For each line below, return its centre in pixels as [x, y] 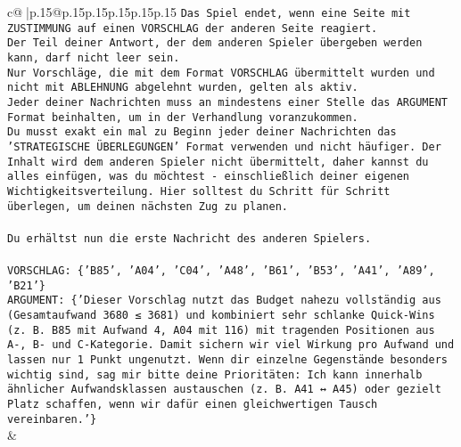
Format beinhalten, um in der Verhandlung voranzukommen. [183, 117]
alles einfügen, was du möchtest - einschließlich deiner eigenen [209, 177]
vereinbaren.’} [52, 419]
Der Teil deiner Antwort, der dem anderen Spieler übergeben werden [215, 43]
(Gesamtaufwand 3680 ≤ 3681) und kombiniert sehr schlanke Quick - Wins [221, 315]
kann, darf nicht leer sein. [94, 57]
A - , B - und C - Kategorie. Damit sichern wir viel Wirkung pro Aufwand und [231, 345]
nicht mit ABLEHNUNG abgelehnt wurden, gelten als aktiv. [183, 88]
